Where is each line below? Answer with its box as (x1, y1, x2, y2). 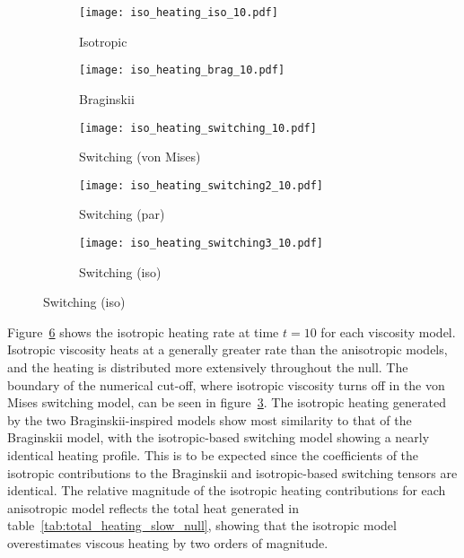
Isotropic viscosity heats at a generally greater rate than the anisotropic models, (7, 340, 448, 359)
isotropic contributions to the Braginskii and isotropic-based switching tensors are (7, 463, 458, 482)
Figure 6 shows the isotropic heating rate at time (7, 322, 279, 341)
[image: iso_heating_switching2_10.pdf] (79, 179, 324, 192)
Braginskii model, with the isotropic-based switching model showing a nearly (7, 428, 430, 447)
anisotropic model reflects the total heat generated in (7, 498, 299, 517)
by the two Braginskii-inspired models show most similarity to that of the (7, 410, 412, 429)
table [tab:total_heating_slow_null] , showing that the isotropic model (7, 516, 397, 535)
